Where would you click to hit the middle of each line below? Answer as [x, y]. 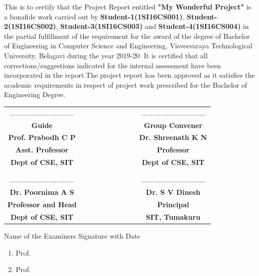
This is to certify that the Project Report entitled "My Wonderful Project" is [128, 6]
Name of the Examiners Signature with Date [72, 236]
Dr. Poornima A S [42, 192]
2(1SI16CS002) [30, 26]
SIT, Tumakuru [173, 216]
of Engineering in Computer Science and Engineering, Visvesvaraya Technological [128, 46]
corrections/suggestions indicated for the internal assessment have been [113, 65]
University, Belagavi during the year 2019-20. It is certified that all [106, 55]
